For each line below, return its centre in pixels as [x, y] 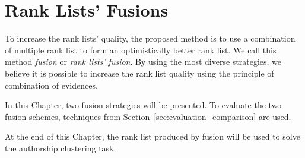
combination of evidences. [51, 85]
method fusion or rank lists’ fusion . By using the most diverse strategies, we [143, 61]
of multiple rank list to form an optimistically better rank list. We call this [141, 50]
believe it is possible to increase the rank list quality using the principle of [139, 73]
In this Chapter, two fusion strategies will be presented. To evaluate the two [143, 105]
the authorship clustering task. [61, 148]
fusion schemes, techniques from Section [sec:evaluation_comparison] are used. [148, 116]
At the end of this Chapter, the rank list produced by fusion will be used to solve [152, 136]
